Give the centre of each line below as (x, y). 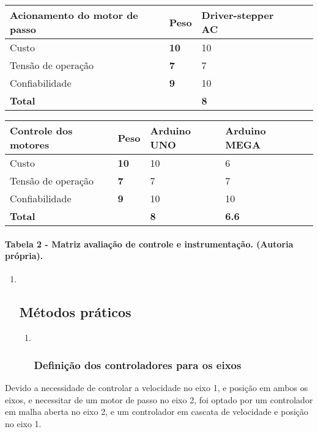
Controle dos (41, 130)
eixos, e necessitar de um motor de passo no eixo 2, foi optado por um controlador (159, 399)
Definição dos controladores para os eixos (138, 364)
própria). (24, 256)
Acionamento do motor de (74, 15)
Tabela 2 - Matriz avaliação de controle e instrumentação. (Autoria (149, 243)
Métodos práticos (75, 312)
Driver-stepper (238, 15)
